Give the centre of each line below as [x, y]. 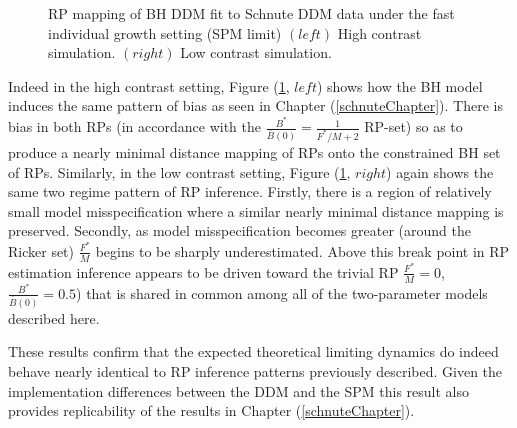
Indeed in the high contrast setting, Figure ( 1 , [149, 85]
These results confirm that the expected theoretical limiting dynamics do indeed [253, 351]
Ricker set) [41, 250]
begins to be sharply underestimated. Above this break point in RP [302, 250]
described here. [54, 317]
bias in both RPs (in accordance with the [134, 126]
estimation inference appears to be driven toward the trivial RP [203, 271]
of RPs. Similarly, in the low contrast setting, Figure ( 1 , [179, 171]
